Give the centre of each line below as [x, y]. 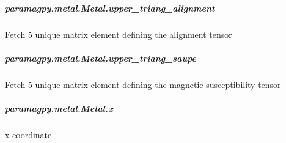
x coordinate [28, 134]
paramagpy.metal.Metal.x [59, 108]
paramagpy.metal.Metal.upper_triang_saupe [101, 58]
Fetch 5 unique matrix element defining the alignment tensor [119, 34]
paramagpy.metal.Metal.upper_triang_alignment [110, 8]
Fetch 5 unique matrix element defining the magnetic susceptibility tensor [143, 84]
